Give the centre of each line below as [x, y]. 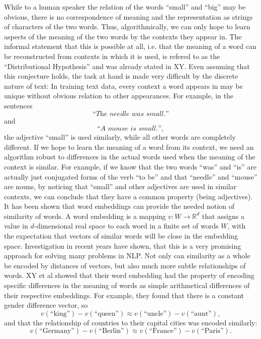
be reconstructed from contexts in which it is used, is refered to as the [112, 56]
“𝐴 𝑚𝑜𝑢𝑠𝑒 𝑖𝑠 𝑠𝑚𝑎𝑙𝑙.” [129, 129]
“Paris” [212, 331]
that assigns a [223, 216]
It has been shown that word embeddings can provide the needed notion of [119, 206]
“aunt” [201, 314]
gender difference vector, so [46, 305]
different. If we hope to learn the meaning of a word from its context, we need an [129, 147]
